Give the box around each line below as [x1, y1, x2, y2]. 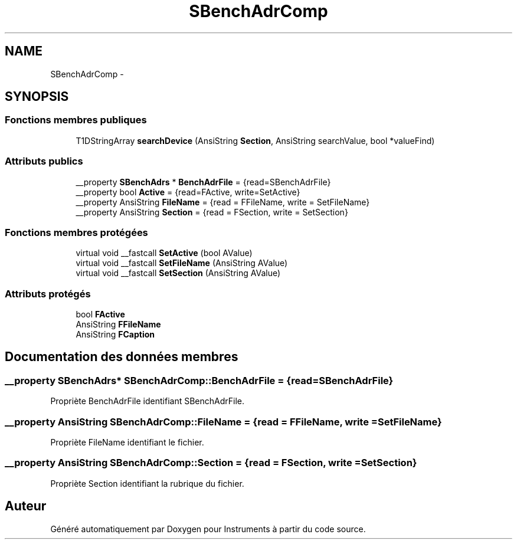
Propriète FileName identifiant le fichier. [50, 437, 204, 448]
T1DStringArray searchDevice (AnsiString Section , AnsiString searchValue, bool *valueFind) [76, 135, 435, 146]
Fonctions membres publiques [5, 114, 147, 126]
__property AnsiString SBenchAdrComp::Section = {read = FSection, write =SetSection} [5, 457, 417, 469]
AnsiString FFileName [76, 319, 161, 330]
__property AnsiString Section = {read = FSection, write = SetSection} [76, 207, 348, 217]
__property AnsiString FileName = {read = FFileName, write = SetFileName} [76, 196, 370, 207]
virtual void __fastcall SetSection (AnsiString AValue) [76, 268, 281, 278]
